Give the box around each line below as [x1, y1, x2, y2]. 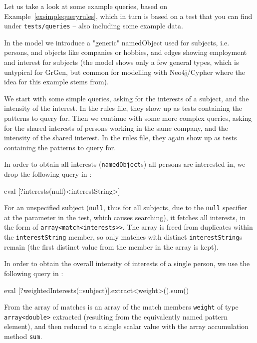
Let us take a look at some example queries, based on [4, 1, 168, 11]
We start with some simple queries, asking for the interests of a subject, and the [4, 93, 249, 103]
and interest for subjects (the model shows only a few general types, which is [4, 57, 239, 67]
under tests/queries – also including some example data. [4, 20, 183, 31]
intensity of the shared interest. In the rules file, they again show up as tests [4, 132, 237, 143]
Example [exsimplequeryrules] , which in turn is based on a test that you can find [4, 10, 253, 21]
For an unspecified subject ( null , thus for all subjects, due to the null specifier [4, 202, 248, 213]
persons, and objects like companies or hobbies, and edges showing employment [4, 47, 247, 57]
